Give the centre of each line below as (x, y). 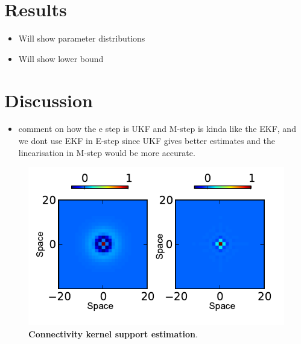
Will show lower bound (61, 58)
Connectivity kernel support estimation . (113, 333)
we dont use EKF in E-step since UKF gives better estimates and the (147, 141)
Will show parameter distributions (82, 38)
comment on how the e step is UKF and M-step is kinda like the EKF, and (157, 129)
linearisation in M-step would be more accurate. (107, 152)
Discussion (49, 100)
